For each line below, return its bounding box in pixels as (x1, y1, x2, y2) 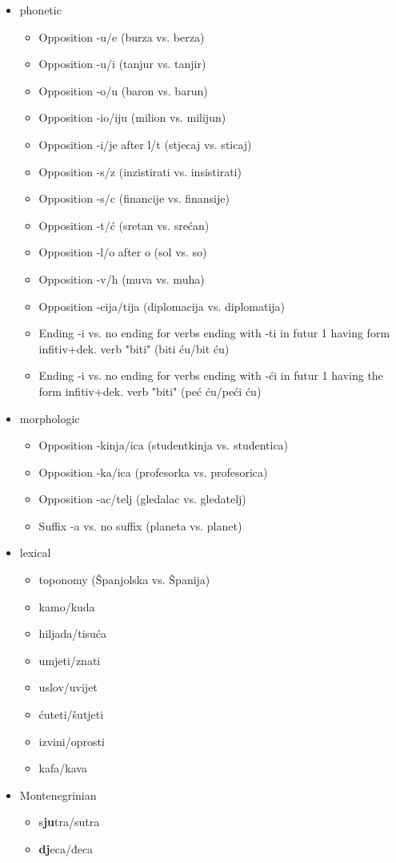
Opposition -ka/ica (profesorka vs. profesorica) (38, 463, 268, 480)
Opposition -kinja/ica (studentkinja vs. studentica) (38, 437, 289, 454)
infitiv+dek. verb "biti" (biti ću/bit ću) (38, 340, 230, 357)
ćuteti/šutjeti (38, 706, 104, 723)
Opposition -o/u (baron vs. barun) (38, 82, 208, 99)
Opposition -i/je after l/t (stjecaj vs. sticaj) (38, 135, 252, 152)
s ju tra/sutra (38, 813, 100, 830)
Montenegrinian (19, 786, 97, 803)
